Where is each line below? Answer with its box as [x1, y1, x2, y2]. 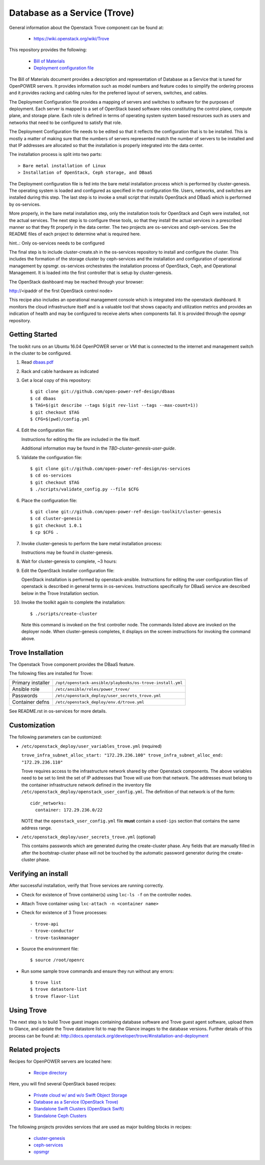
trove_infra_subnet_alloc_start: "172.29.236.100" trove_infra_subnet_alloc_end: [21, 753, 223, 758]
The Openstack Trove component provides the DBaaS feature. [9, 661, 135, 667]
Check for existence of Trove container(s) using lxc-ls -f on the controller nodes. [21, 891, 192, 897]
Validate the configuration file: [21, 454, 82, 460]
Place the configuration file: [21, 497, 78, 503]
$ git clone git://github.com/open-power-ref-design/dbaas [30, 389, 175, 395]
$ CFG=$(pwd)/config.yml [30, 416, 90, 422]
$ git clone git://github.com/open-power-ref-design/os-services [30, 465, 191, 471]
